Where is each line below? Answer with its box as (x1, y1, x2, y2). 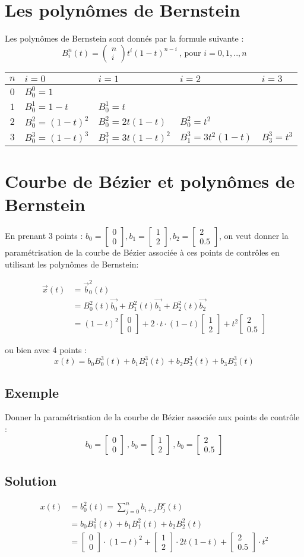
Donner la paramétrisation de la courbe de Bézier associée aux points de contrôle (5, 411, 300, 423)
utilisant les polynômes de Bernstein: (5, 257, 139, 270)
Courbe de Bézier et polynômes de (5, 168, 295, 193)
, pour (179, 49, 201, 58)
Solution (5, 471, 57, 489)
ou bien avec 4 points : (5, 344, 87, 356)
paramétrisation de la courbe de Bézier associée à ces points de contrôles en (5, 246, 280, 258)
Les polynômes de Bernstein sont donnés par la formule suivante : (5, 32, 244, 45)
